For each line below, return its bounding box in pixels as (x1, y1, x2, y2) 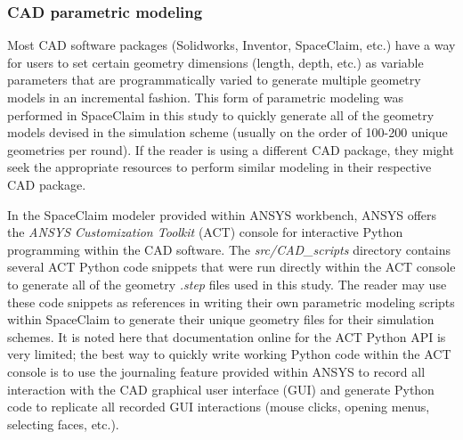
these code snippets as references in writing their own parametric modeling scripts (7, 292, 455, 311)
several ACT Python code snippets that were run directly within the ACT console (7, 257, 456, 276)
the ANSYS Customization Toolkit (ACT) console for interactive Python (7, 223, 403, 241)
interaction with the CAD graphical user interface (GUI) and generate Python (7, 379, 435, 398)
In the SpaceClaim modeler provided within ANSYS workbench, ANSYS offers (7, 205, 437, 224)
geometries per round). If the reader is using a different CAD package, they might (7, 140, 454, 159)
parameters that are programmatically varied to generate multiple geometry (7, 70, 421, 89)
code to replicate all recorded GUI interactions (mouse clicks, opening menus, (7, 397, 430, 416)
